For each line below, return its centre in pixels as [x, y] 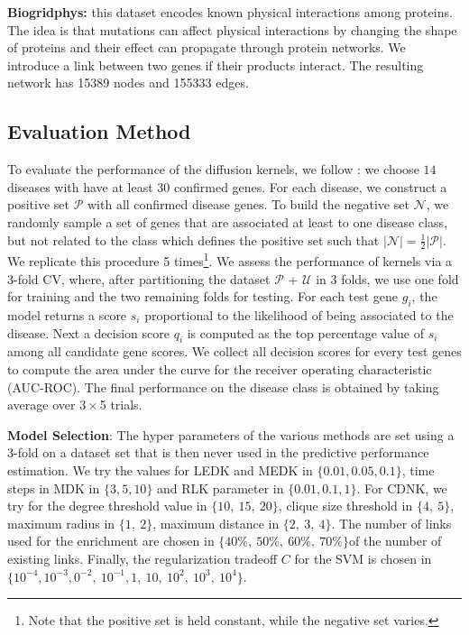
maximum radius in [61, 523]
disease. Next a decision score [88, 332]
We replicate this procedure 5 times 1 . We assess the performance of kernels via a [230, 260]
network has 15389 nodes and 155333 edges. [128, 83]
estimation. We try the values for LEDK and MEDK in [160, 469]
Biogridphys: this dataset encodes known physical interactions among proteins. [230, 12]
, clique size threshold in [345, 506]
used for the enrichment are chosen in [111, 541]
